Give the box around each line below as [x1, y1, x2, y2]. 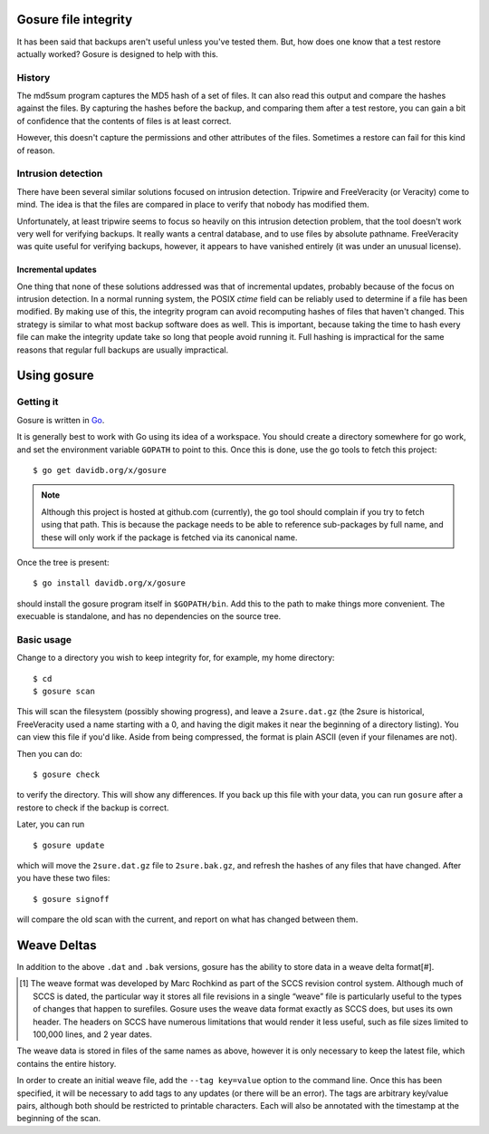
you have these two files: [16, 873, 110, 884]
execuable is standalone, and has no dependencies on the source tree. [16, 611, 282, 622]
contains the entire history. [16, 1058, 117, 1069]
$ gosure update [33, 839, 105, 850]
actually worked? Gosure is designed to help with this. [16, 48, 219, 59]
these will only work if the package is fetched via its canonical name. [41, 531, 298, 543]
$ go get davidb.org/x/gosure [33, 465, 168, 475]
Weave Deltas [16, 937, 97, 953]
